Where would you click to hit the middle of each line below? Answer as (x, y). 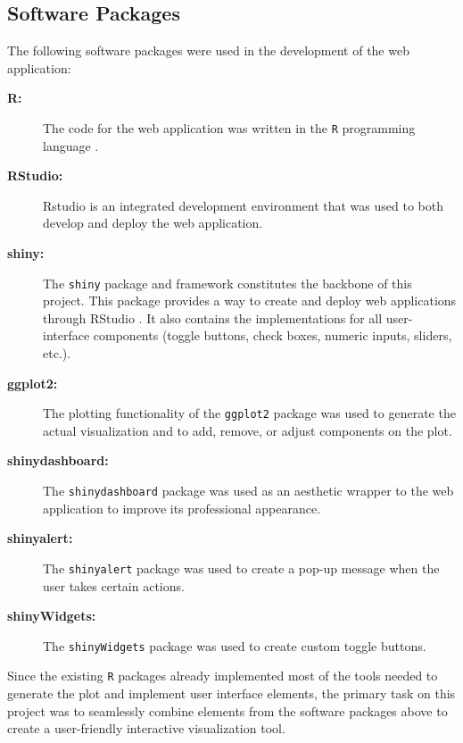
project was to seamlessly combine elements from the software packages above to (227, 710)
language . (71, 145)
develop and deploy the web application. (153, 223)
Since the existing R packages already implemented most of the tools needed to (223, 676)
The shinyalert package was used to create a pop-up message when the (241, 568)
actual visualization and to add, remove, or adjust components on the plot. (248, 430)
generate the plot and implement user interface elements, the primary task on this (231, 693)
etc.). (57, 353)
